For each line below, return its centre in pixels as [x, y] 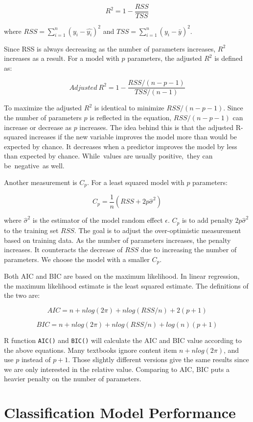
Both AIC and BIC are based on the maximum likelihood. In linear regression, [122, 276]
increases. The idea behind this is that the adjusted [156, 127]
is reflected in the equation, [131, 117]
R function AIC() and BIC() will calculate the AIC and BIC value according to [123, 340]
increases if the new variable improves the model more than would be [133, 137]
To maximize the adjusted [43, 108]
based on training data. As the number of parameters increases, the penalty [117, 240]
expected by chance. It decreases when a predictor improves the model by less [121, 146]
